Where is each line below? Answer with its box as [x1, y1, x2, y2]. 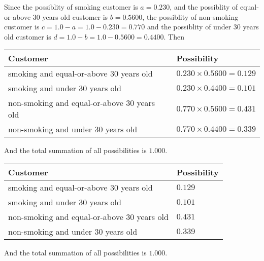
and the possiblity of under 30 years [147, 21, 259, 32]
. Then [163, 31, 184, 42]
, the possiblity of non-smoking [142, 11, 239, 22]
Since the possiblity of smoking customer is [4, 2, 138, 12]
